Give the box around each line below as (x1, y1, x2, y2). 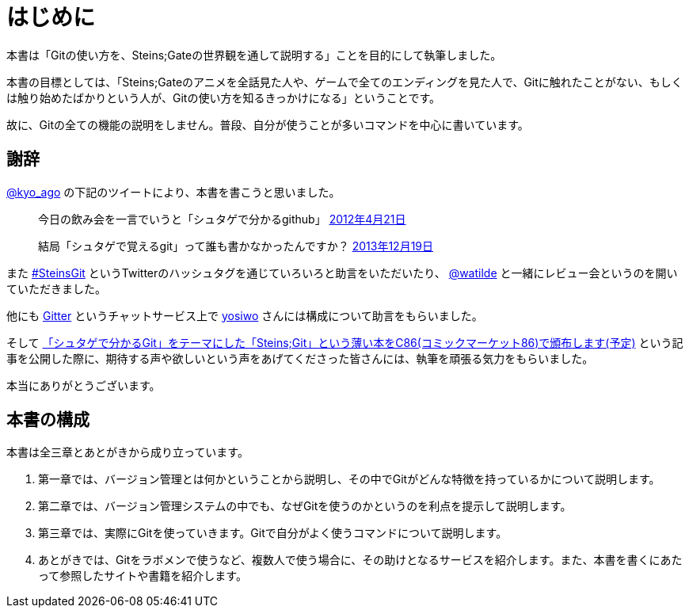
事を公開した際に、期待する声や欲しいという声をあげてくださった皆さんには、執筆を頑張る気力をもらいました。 (6, 351, 594, 365)
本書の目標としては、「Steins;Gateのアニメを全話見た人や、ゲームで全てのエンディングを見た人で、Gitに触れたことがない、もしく (6, 74, 683, 89)
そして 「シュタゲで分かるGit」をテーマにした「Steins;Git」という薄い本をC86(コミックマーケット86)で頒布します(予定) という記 (6, 335, 683, 349)
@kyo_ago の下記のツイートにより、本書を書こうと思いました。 (6, 185, 341, 199)
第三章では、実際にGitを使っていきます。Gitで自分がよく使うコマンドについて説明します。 (38, 526, 508, 540)
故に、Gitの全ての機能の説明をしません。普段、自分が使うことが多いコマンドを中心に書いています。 (6, 117, 529, 132)
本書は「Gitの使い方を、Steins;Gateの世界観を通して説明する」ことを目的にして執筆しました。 (6, 48, 502, 62)
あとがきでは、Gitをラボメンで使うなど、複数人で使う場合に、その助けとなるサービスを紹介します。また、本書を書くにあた (38, 553, 683, 567)
